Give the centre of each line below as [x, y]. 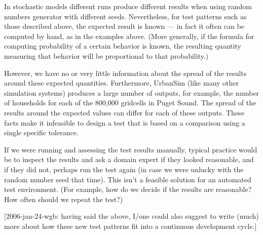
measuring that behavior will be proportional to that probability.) [106, 55]
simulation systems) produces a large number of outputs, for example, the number [132, 92]
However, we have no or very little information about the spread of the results [125, 73]
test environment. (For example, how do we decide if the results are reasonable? [128, 189]
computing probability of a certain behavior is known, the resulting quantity [123, 46]
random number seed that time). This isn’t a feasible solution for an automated [128, 179]
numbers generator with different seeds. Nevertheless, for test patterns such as [125, 16]
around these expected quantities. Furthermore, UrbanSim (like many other [122, 83]
